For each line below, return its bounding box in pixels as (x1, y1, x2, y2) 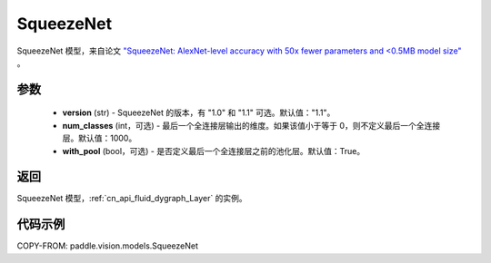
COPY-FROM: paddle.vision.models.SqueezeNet (16, 240, 199, 251)
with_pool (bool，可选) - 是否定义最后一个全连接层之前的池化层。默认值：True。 (62, 145, 366, 156)
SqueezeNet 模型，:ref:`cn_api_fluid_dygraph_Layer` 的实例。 (16, 193, 247, 204)
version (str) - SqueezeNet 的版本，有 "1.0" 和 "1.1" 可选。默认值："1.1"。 (62, 107, 336, 118)
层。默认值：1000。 (62, 132, 137, 144)
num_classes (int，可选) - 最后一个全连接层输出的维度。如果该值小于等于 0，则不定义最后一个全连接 (62, 120, 441, 131)
